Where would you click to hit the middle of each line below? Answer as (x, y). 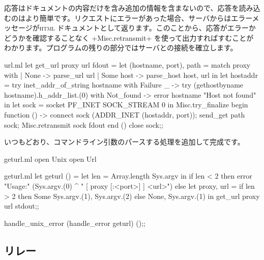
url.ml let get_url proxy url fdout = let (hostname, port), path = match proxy (127, 64)
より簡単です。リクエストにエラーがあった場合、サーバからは (128, 18)
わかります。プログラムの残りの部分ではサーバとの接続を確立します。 (121, 48)
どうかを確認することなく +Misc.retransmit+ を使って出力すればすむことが (129, 37)
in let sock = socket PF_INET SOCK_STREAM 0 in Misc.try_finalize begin (126, 105)
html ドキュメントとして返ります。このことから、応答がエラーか (148, 28)
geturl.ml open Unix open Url (50, 158)
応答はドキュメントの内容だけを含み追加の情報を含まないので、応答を (122, 8)
